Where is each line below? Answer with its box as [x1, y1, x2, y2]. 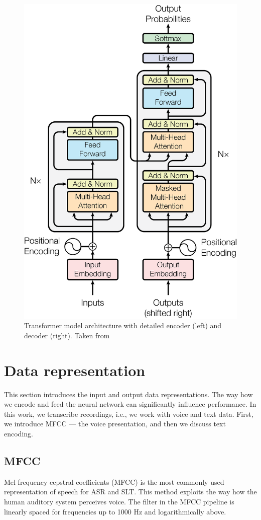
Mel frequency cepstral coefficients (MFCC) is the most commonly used [4, 476, 224, 487]
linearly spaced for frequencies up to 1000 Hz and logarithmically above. [4, 506, 226, 516]
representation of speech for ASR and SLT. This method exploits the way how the [4, 486, 257, 497]
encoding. [4, 428, 33, 438]
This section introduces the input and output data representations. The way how [4, 389, 253, 399]
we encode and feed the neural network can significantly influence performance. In [4, 399, 256, 409]
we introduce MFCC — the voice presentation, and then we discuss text [4, 418, 226, 429]
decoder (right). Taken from [24, 330, 110, 340]
